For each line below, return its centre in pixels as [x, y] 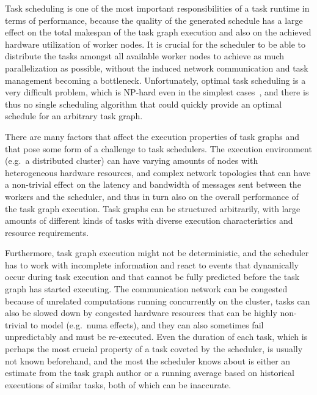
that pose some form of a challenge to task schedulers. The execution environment [158, 148]
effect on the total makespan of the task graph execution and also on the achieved [158, 32]
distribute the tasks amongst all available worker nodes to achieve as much [145, 56]
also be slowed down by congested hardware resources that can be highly [141, 313]
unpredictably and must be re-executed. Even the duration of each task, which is [156, 337]
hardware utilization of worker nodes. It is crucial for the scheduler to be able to [155, 44]
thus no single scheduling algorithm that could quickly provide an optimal [144, 104]
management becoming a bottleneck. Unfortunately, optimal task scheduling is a [155, 80]
